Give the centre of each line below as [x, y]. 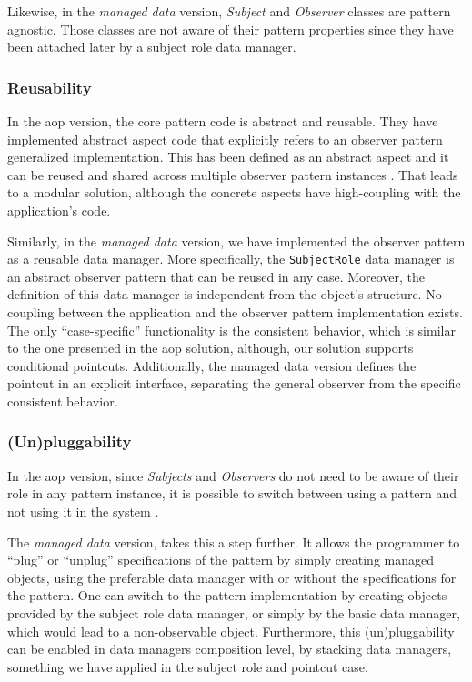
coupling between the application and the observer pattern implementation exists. [235, 312]
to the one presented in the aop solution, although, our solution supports [211, 348]
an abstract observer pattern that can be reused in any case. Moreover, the [216, 276]
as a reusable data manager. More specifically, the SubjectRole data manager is [231, 259]
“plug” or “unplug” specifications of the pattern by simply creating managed [221, 560]
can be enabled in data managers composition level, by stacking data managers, [230, 649]
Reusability [50, 87]
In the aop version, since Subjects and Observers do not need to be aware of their [233, 475]
